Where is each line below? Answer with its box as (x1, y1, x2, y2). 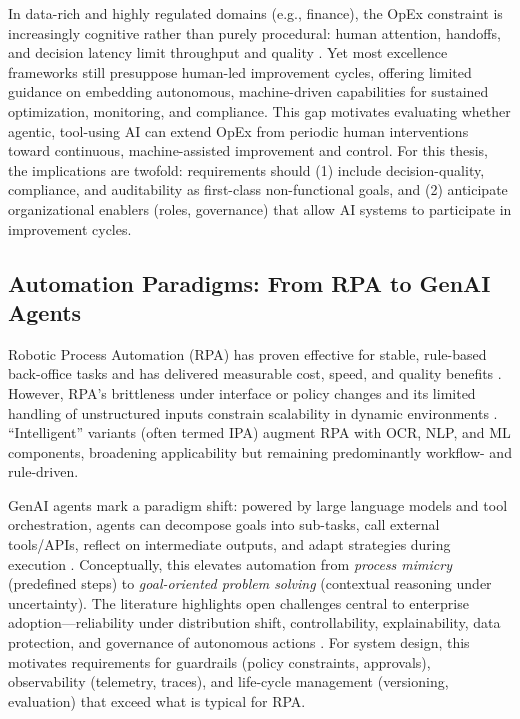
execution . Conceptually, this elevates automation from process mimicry (8, 553, 452, 574)
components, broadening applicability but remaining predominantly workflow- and (8, 441, 512, 462)
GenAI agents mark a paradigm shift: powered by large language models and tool (8, 494, 508, 515)
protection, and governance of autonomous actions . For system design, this (8, 632, 470, 653)
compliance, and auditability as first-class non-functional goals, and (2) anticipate (8, 179, 508, 200)
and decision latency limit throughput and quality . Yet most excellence (8, 42, 448, 63)
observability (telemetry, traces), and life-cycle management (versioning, (8, 671, 449, 692)
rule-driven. (8, 461, 79, 482)
